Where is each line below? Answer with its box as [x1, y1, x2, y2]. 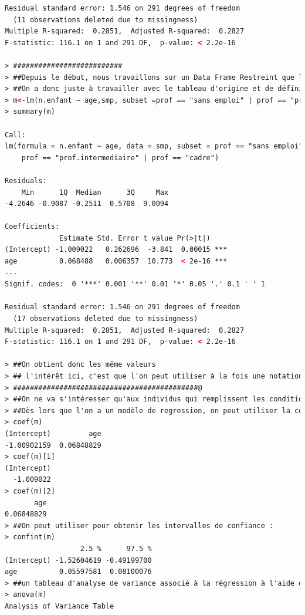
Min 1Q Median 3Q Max [21, 188, 169, 197]
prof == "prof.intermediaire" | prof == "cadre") [21, 153, 219, 162]
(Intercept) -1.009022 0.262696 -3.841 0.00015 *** [5, 245, 228, 254]
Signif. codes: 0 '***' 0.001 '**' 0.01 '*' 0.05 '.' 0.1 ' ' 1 [5, 280, 265, 289]
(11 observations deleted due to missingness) [13, 15, 198, 24]
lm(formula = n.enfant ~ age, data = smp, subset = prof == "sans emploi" [5, 142, 303, 151]
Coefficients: [5, 222, 60, 231]
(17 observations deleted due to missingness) [13, 315, 198, 323]
